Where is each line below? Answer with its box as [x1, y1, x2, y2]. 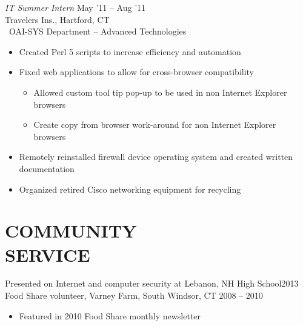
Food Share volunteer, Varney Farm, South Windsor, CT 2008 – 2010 [5, 289, 263, 302]
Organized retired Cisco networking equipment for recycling [19, 182, 241, 195]
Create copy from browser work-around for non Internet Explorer [33, 118, 276, 131]
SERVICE [5, 242, 90, 267]
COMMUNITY [5, 218, 137, 243]
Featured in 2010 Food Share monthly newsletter [19, 309, 201, 322]
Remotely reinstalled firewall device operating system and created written [19, 150, 293, 163]
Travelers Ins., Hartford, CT [5, 13, 110, 25]
